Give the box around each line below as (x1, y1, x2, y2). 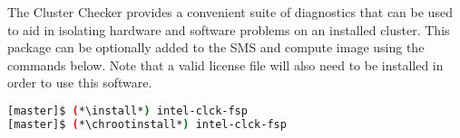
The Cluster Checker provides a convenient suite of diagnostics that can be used (7, 3, 453, 21)
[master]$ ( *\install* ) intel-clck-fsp (7, 104, 248, 117)
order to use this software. (7, 73, 152, 92)
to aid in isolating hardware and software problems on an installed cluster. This (7, 20, 450, 39)
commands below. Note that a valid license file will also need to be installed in (7, 55, 444, 74)
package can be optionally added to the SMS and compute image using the (7, 38, 425, 57)
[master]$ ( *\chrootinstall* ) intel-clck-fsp (7, 117, 287, 131)
